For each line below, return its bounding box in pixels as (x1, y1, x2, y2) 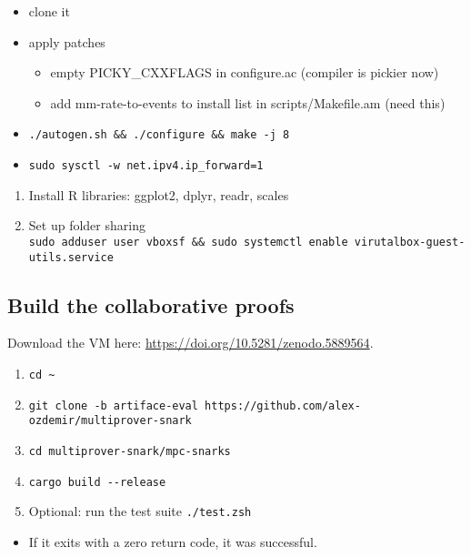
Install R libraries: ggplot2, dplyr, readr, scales (28, 185, 289, 204)
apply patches (28, 32, 105, 51)
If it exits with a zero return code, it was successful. (28, 532, 317, 551)
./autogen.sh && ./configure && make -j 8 (28, 128, 290, 142)
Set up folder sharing (28, 216, 145, 235)
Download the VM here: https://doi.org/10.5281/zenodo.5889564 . (7, 333, 374, 352)
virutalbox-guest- (354, 235, 466, 248)
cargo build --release (28, 475, 166, 489)
